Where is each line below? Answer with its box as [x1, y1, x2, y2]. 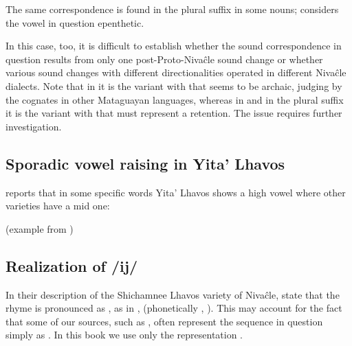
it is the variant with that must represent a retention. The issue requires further [5, 106, 342, 120]
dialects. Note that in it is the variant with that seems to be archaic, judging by [5, 78, 342, 93]
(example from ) [5, 221, 74, 235]
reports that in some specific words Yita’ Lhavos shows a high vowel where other [5, 185, 346, 199]
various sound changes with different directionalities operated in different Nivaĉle [5, 65, 346, 80]
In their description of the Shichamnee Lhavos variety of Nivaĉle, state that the [5, 287, 340, 301]
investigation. [5, 119, 62, 133]
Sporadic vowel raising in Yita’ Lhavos [5, 152, 285, 174]
